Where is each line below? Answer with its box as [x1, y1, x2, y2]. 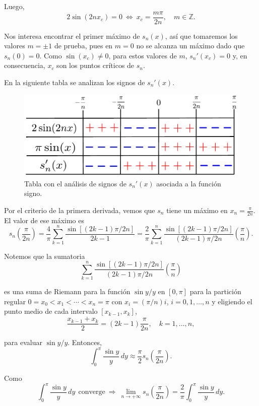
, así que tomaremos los [165, 30, 238, 41]
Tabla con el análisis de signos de [24, 178, 126, 188]
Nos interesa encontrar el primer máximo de [4, 30, 140, 41]
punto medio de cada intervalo [4, 306, 98, 316]
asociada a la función [156, 178, 221, 188]
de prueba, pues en [54, 40, 113, 51]
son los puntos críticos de [56, 60, 135, 71]
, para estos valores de [108, 50, 177, 60]
